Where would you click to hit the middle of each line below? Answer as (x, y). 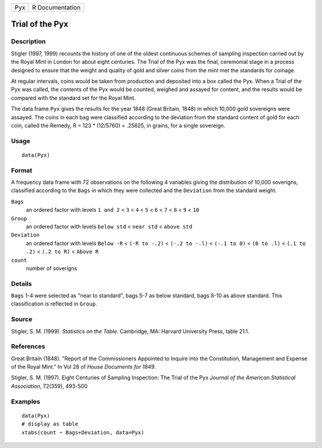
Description (28, 42)
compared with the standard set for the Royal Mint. (73, 98)
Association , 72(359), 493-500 (49, 386)
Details (21, 283)
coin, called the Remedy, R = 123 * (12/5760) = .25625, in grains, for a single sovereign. (118, 125)
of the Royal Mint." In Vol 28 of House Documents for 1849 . (83, 367)
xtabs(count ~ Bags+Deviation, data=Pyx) (83, 432)
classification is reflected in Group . (54, 304)
